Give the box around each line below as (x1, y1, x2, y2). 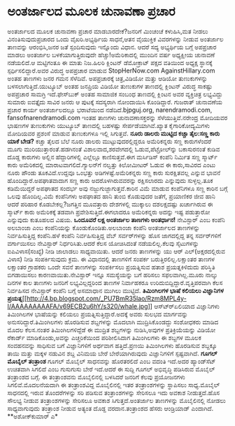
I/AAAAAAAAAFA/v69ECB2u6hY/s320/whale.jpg (7, 302, 148, 310)
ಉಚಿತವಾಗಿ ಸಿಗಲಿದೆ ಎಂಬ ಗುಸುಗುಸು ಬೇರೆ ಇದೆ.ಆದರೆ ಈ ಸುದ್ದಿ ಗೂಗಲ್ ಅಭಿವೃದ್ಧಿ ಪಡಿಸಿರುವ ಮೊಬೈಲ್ (7, 365, 215, 373)
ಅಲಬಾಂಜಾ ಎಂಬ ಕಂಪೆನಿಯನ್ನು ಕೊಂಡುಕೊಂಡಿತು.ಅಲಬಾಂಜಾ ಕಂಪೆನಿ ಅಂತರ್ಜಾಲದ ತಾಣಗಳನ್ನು (7, 223, 200, 232)
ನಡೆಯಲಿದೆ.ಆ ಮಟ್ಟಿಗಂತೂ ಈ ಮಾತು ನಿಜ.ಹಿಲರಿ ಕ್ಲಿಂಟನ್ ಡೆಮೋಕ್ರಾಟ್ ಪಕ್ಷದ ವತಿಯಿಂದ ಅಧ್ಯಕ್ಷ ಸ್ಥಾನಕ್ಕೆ (7, 58, 213, 66)
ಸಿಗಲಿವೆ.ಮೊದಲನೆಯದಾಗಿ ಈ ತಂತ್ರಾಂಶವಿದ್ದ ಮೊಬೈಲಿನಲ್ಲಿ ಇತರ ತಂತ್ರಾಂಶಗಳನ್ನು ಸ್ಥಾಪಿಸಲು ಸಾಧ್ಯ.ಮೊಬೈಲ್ (7, 381, 220, 389)
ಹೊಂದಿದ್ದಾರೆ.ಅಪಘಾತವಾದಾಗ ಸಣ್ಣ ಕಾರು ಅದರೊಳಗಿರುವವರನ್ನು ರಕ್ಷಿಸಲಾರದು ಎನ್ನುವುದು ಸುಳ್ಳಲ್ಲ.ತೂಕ (7, 176, 213, 184)
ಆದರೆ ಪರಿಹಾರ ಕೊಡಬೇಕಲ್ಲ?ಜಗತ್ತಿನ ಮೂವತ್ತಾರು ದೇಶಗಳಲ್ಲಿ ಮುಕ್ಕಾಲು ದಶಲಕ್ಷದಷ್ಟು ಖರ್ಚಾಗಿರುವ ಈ (7, 200, 213, 208)
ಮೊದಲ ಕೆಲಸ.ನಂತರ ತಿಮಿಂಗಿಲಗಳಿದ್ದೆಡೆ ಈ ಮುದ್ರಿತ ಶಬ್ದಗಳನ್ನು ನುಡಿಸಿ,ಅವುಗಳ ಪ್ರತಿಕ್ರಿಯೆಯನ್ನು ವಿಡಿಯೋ (7, 325, 216, 334)
